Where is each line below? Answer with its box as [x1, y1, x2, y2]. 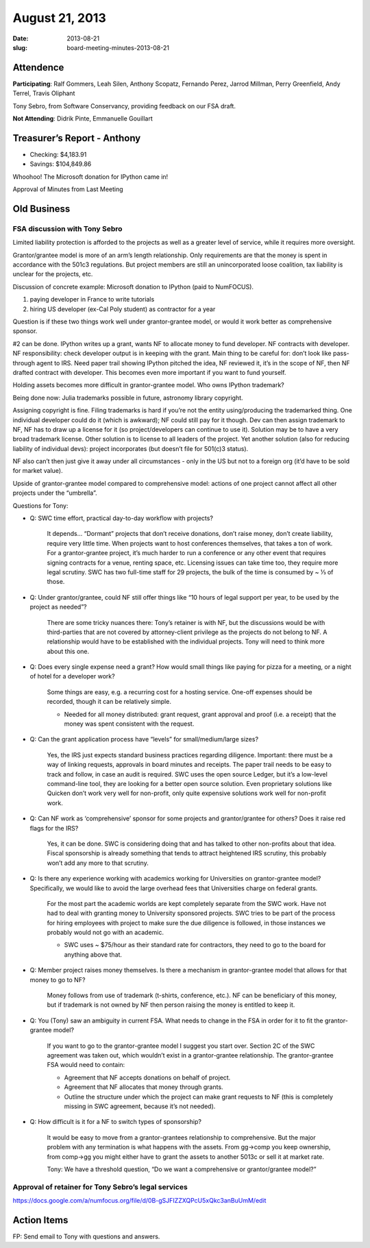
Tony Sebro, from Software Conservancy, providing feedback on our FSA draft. [12, 101, 236, 110]
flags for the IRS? [29, 824, 79, 832]
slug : [12, 43, 27, 51]
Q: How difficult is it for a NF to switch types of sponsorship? [29, 1118, 202, 1126]
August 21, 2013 [12, 10, 106, 25]
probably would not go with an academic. [47, 929, 164, 937]
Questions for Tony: [12, 501, 69, 510]
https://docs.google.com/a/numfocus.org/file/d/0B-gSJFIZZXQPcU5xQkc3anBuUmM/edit [12, 1197, 267, 1205]
